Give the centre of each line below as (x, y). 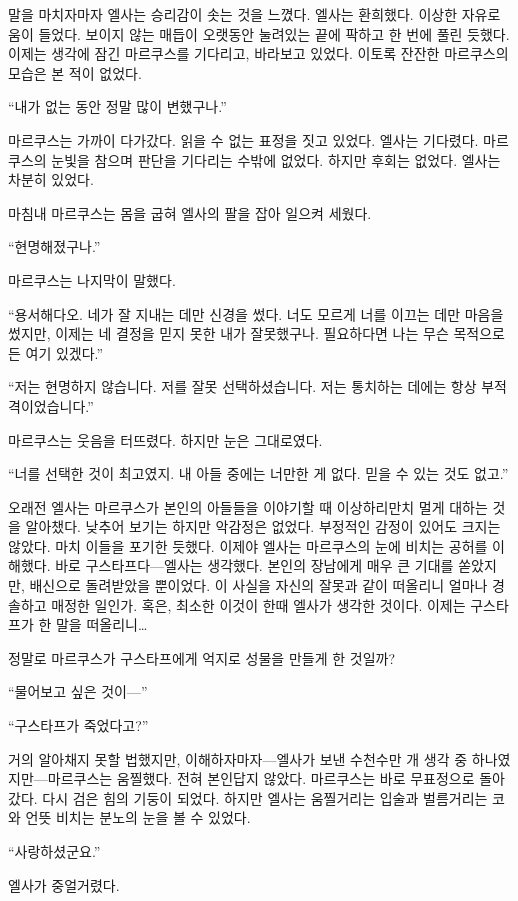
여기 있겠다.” (64, 352)
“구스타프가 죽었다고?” (78, 725)
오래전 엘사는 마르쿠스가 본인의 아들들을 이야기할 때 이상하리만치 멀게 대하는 (248, 506)
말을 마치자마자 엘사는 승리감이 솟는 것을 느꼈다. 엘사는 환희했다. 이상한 (233, 14)
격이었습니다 (47, 405)
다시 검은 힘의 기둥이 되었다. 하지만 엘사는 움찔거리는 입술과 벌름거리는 (265, 797)
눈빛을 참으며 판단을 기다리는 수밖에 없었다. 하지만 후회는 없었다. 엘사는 (276, 159)
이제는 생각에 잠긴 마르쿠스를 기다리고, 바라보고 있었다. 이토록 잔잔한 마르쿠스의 (258, 53)
